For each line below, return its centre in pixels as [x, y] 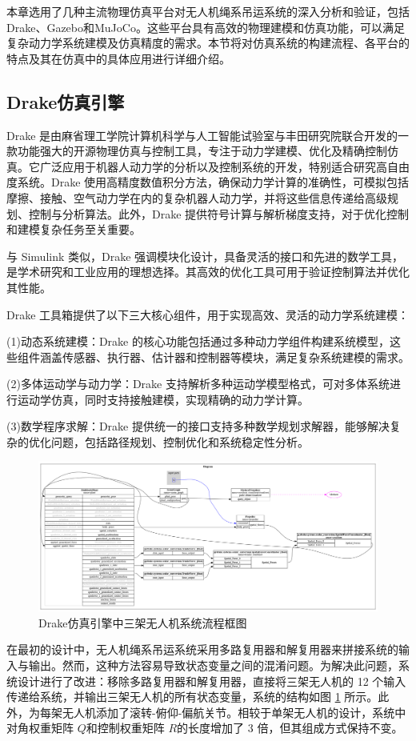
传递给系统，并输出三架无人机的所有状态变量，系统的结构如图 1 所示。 [192, 697]
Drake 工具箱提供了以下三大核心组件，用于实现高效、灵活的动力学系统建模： [208, 314]
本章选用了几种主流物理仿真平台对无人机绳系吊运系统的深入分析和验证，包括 [208, 11]
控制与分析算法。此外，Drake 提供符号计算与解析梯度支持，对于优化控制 [219, 213]
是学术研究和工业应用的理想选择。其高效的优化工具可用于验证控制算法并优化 [208, 272]
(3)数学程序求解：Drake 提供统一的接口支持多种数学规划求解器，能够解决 [198, 426]
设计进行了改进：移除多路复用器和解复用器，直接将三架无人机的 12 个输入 [212, 681]
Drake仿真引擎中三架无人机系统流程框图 [143, 622]
